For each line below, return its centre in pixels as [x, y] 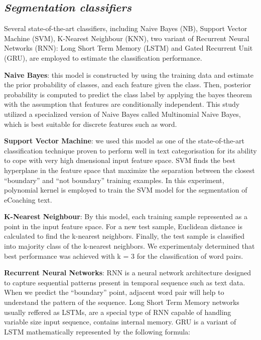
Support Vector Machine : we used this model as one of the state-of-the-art [124, 141]
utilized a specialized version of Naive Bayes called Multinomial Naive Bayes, [122, 114]
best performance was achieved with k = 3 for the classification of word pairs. [124, 256]
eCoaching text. [28, 199]
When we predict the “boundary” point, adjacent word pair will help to [114, 292]
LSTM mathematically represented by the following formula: [97, 331]
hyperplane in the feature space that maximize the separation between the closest [129, 170]
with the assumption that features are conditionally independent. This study [122, 104]
